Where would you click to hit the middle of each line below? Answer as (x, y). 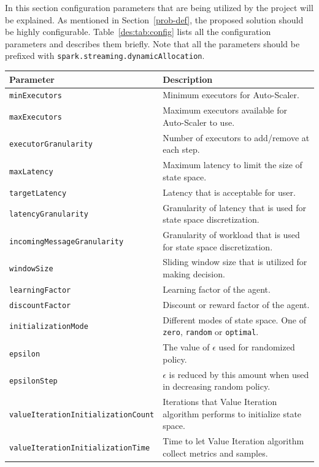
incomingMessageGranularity (67, 241)
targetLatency (38, 193)
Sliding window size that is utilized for (235, 262)
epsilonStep (33, 381)
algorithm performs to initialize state (232, 413)
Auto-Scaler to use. (199, 122)
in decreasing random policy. (217, 386)
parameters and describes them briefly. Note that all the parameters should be (152, 43)
